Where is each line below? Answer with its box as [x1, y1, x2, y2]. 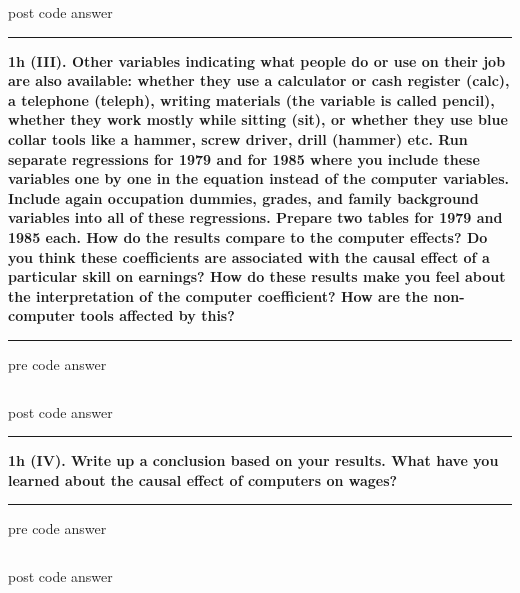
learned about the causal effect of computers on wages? [8, 469, 398, 490]
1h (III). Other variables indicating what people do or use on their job [8, 50, 506, 71]
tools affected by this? [80, 305, 235, 326]
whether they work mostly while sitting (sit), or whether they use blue [8, 109, 508, 130]
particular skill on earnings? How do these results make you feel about [8, 266, 506, 287]
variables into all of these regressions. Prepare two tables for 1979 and [8, 207, 503, 228]
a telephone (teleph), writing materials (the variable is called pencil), [8, 89, 495, 110]
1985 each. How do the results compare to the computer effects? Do [8, 226, 488, 247]
